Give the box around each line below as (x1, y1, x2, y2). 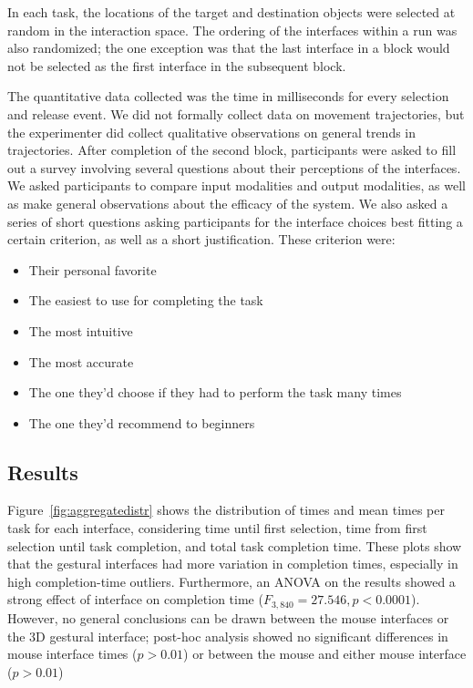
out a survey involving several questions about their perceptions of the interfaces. (7, 158, 461, 177)
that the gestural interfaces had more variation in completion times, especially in (7, 554, 458, 573)
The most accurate (28, 352, 134, 371)
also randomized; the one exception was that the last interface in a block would (7, 38, 450, 57)
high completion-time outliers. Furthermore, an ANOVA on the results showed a (7, 571, 456, 590)
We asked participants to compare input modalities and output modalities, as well (7, 176, 466, 195)
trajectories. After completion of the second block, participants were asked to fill (7, 140, 457, 159)
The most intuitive (28, 321, 133, 340)
